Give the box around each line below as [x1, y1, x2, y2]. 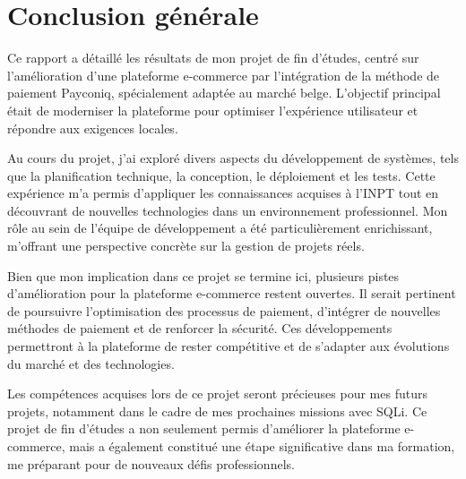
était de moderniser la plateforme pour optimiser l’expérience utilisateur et [7, 100, 419, 119]
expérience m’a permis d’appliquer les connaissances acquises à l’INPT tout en [7, 184, 439, 202]
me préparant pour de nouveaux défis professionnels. [7, 454, 295, 473]
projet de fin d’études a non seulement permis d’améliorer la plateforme [7, 419, 401, 438]
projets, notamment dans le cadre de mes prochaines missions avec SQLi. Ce [7, 401, 427, 420]
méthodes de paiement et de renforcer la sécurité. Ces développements [7, 319, 393, 338]
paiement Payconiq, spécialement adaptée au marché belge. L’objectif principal [7, 83, 441, 102]
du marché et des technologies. [7, 354, 175, 372]
